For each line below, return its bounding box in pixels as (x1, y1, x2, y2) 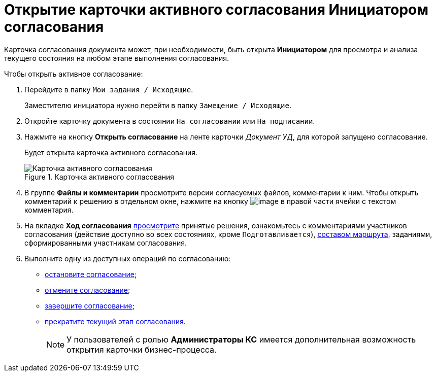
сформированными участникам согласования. (24, 238, 187, 247)
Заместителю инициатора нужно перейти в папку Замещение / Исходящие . (24, 100, 291, 110)
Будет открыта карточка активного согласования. (24, 148, 198, 157)
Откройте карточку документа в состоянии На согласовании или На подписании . (24, 116, 315, 125)
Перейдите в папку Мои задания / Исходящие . (24, 85, 193, 94)
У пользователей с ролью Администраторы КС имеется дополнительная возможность (66, 334, 416, 345)
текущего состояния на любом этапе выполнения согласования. (4, 53, 229, 62)
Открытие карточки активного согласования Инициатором (4, 1, 428, 18)
